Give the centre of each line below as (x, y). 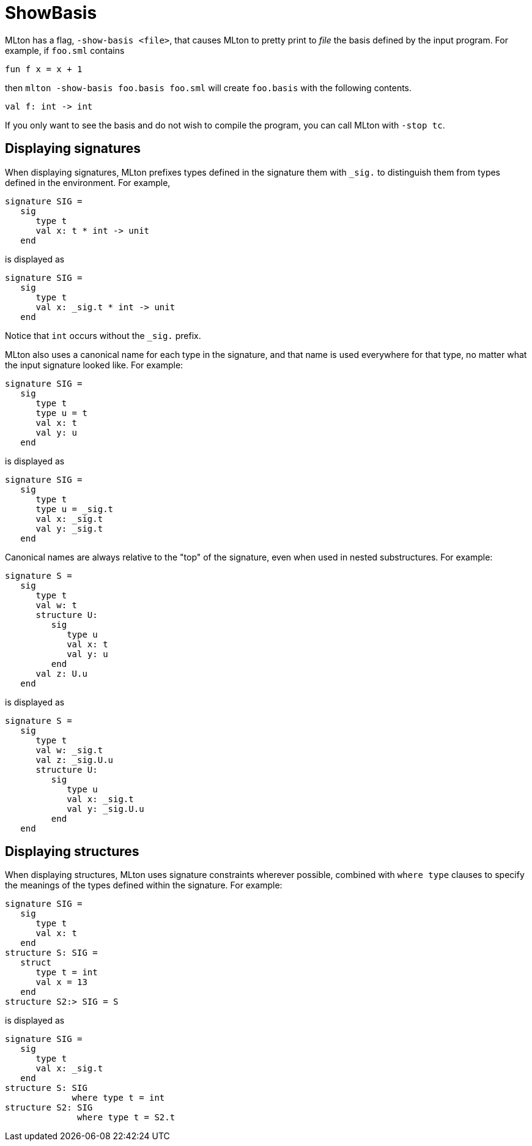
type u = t (61, 413)
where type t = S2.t (126, 1118)
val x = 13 (61, 982)
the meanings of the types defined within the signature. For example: (144, 885)
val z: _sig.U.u (75, 760)
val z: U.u (61, 673)
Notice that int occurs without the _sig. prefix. (103, 335)
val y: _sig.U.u (105, 809)
